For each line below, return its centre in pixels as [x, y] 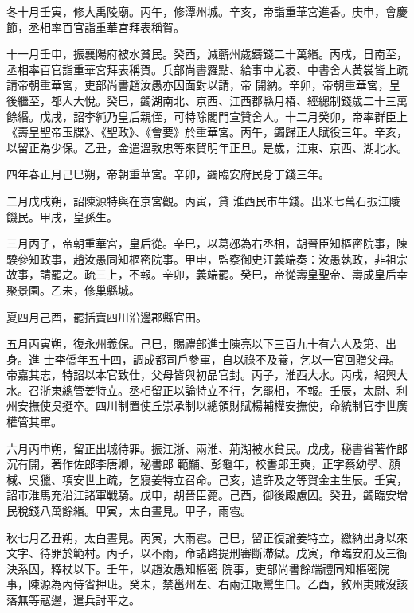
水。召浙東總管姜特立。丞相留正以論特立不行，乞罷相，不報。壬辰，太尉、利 [207, 390]
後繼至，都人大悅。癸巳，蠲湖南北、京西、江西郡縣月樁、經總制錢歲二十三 [201, 100]
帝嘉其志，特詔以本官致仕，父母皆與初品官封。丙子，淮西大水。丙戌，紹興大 [207, 375]
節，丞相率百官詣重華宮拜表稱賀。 [96, 27]
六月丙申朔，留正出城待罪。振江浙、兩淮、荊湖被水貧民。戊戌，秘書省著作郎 [207, 448]
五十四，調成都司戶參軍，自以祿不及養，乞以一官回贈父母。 [244, 359]
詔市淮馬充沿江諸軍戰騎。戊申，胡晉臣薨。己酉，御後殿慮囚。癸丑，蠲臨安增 [207, 495]
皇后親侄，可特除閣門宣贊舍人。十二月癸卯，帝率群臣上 [262, 116]
